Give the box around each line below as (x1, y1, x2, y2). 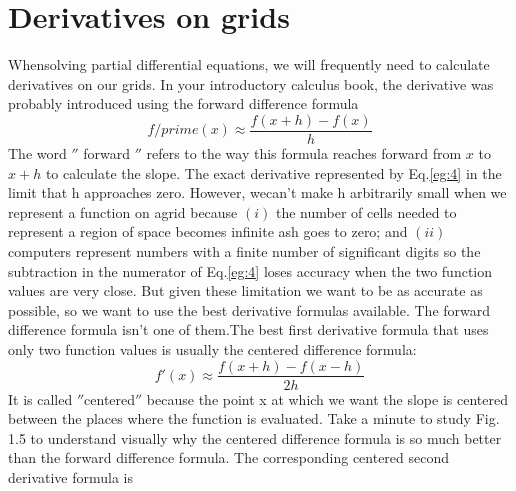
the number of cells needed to (275, 201, 457, 222)
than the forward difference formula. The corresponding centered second (8, 447, 450, 468)
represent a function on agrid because (8, 201, 238, 222)
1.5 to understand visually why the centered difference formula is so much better (8, 427, 502, 448)
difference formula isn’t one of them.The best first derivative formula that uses (8, 319, 489, 340)
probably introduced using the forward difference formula (8, 93, 359, 114)
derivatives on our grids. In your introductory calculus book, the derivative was (8, 73, 494, 94)
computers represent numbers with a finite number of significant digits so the (8, 240, 481, 261)
